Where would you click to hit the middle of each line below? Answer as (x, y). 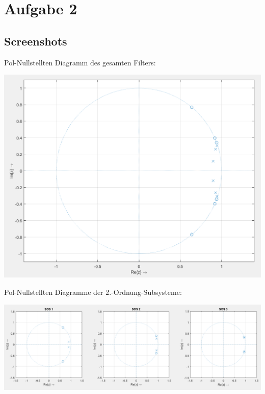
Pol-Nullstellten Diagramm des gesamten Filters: (80, 62)
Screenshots (36, 41)
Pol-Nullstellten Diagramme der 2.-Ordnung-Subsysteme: (93, 292)
